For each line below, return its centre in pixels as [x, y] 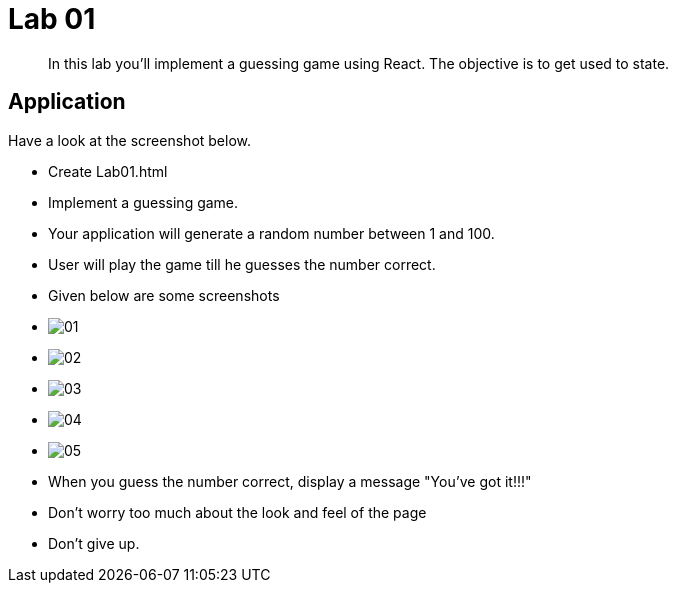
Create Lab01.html [108, 171]
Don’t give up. [94, 543]
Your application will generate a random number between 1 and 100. [271, 233]
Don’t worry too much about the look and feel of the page [237, 512]
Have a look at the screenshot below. [130, 140]
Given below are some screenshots [164, 295]
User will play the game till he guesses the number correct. [242, 264]
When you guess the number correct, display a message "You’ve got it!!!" [290, 481]
